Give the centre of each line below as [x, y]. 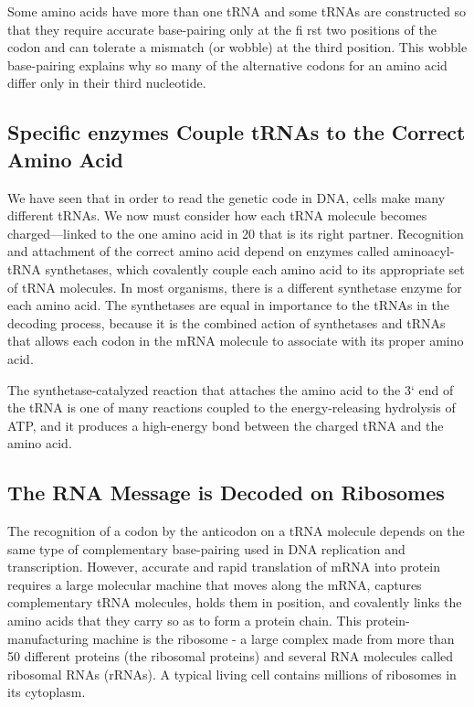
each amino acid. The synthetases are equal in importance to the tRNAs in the [228, 305]
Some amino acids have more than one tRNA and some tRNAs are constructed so [237, 11]
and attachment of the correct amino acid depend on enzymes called [199, 251]
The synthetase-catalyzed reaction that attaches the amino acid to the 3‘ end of [231, 389]
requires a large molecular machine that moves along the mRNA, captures [215, 584]
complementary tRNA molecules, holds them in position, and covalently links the [235, 602]
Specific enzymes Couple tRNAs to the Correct [237, 132]
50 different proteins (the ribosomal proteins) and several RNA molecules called [231, 656]
